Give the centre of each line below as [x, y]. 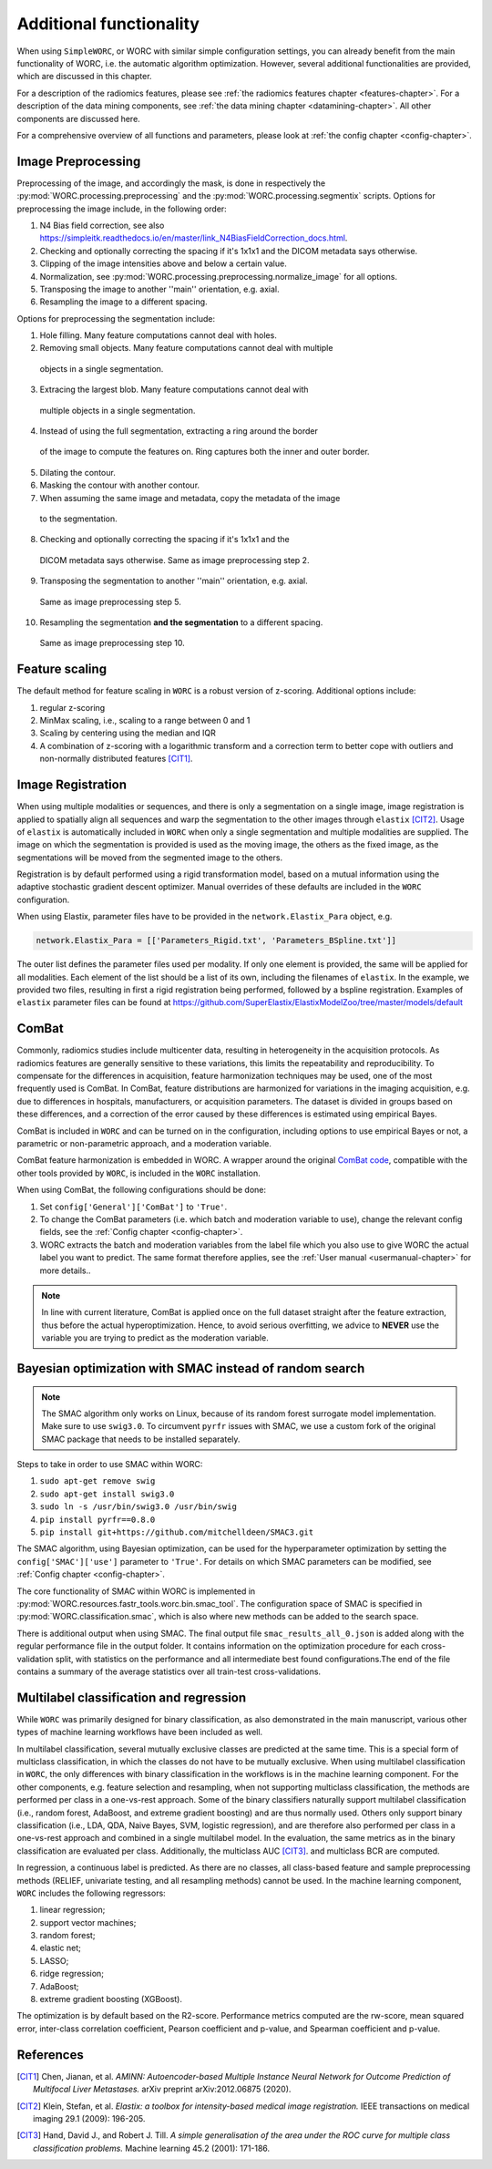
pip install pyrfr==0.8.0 [97, 1519]
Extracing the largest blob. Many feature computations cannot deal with [174, 390]
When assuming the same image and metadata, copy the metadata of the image [190, 498]
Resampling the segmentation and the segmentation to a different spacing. [181, 622]
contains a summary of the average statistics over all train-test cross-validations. [169, 1671]
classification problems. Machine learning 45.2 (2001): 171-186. [152, 2148]
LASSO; [54, 1960]
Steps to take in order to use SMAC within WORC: [110, 1465]
